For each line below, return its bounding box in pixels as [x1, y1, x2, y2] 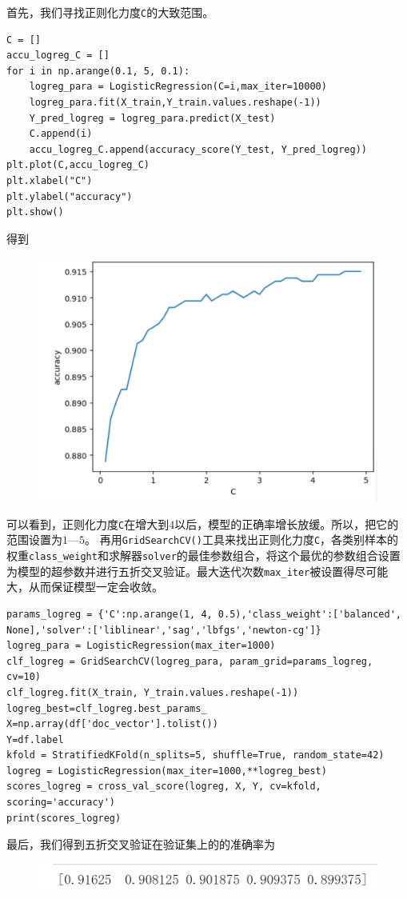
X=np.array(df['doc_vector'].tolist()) [6, 718, 218, 730]
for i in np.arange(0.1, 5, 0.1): [6, 65, 190, 77]
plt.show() [6, 206, 64, 218]
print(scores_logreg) [6, 812, 122, 824]
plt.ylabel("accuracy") [6, 190, 133, 202]
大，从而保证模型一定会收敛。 [6, 578, 163, 595]
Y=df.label [6, 733, 64, 745]
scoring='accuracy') [6, 797, 116, 809]
